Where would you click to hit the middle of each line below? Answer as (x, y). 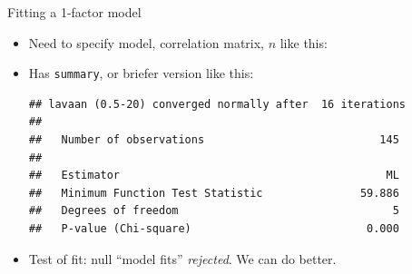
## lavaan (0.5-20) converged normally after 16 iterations (217, 104)
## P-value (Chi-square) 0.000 (214, 229)
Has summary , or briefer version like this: (141, 73)
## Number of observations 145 (214, 140)
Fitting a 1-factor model (74, 12)
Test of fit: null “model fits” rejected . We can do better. (182, 258)
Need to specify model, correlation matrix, (146, 42)
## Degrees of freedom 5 (214, 211)
